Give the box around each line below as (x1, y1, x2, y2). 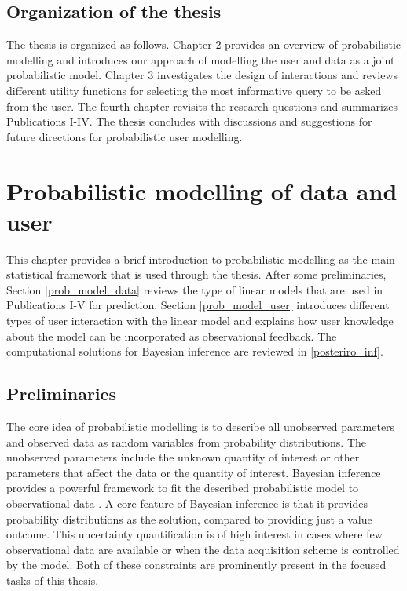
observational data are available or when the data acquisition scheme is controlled (6, 541, 400, 557)
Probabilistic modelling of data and (6, 174, 398, 206)
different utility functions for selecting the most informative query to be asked (6, 82, 382, 98)
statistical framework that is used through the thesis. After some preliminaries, (6, 266, 387, 283)
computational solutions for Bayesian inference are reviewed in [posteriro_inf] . (6, 343, 383, 359)
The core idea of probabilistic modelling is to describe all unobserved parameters (6, 418, 395, 435)
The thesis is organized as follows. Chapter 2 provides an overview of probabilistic (6, 36, 401, 53)
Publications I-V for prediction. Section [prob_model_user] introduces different (6, 297, 390, 313)
